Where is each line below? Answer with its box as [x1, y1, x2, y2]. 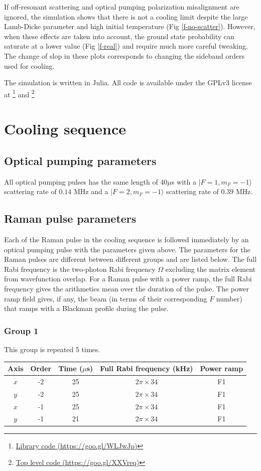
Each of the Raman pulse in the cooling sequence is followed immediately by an [4, 234, 249, 244]
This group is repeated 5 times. [4, 344, 100, 354]
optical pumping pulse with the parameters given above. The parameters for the [4, 244, 250, 254]
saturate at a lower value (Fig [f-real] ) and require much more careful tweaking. [4, 41, 248, 51]
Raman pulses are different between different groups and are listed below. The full [4, 254, 257, 264]
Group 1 [4, 324, 39, 337]
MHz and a [74, 186, 108, 197]
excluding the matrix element [165, 263, 256, 274]
